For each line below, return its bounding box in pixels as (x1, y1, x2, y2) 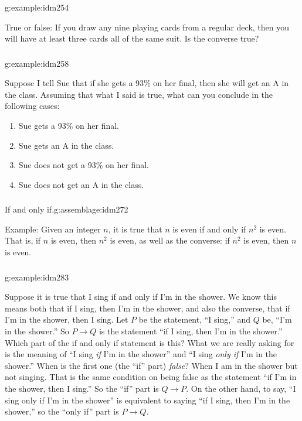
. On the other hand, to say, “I (186, 382, 296, 394)
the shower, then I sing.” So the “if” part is (5, 382, 159, 394)
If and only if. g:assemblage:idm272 (5, 203, 128, 215)
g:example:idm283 (5, 271, 69, 283)
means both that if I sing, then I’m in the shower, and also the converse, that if (5, 302, 290, 314)
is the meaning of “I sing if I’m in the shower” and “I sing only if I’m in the (5, 348, 277, 360)
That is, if (5, 234, 41, 247)
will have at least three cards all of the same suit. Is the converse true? (5, 32, 259, 45)
